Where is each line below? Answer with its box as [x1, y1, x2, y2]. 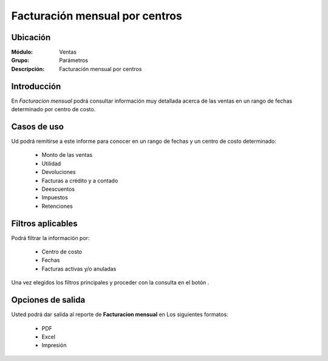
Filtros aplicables [11, 218, 78, 229]
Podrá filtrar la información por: [11, 234, 90, 241]
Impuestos [41, 194, 68, 201]
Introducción [11, 81, 61, 91]
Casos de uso [11, 122, 64, 132]
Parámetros [59, 57, 88, 64]
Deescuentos [41, 185, 75, 193]
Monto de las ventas [41, 151, 93, 159]
